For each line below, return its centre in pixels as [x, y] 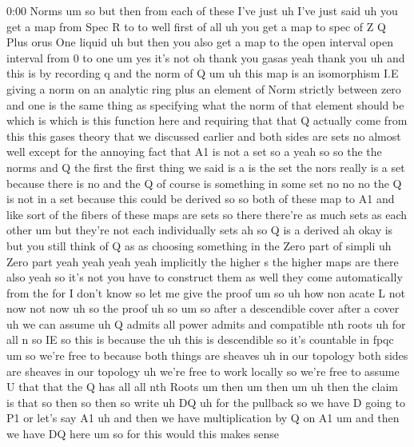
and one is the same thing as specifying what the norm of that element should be [205, 104]
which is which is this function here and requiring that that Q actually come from [207, 120]
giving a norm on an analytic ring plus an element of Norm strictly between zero [204, 88]
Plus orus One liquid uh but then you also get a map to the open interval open [200, 42]
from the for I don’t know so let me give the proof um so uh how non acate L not [206, 292]
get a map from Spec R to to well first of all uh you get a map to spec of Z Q [196, 26]
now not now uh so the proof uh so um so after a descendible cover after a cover [203, 308]
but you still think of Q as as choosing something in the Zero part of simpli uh [199, 245]
